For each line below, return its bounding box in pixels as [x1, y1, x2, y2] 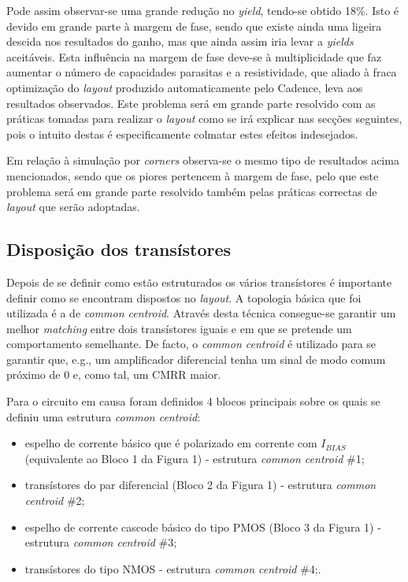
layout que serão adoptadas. [6, 198, 140, 215]
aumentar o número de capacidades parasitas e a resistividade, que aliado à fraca [6, 64, 397, 80]
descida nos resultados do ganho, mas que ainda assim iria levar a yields [6, 33, 354, 50]
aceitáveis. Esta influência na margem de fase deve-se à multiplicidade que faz [6, 48, 382, 65]
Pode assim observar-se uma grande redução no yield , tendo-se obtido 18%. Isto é [6, 2, 399, 18]
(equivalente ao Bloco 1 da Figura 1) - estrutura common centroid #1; [24, 450, 365, 466]
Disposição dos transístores [6, 237, 232, 261]
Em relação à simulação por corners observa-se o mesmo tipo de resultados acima [6, 152, 399, 169]
